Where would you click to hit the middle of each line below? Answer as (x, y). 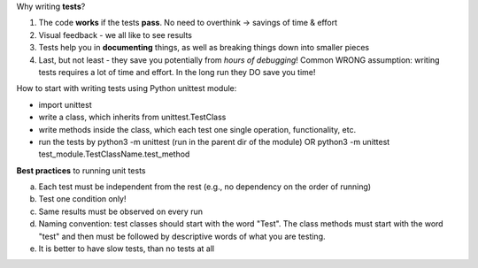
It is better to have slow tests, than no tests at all (127, 249)
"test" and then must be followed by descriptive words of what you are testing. (182, 236)
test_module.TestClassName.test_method (114, 154)
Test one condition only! (82, 199)
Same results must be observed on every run (121, 211)
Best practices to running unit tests (81, 170)
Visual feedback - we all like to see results (115, 34)
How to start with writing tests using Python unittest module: (127, 88)
